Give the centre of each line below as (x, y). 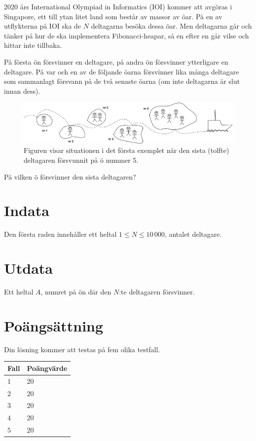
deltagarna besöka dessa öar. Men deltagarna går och (171, 26)
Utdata (29, 268)
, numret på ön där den (76, 292)
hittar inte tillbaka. (33, 45)
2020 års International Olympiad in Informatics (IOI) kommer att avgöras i (118, 6)
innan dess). (22, 91)
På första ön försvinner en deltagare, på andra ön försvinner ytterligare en (116, 61)
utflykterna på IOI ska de (43, 26)
